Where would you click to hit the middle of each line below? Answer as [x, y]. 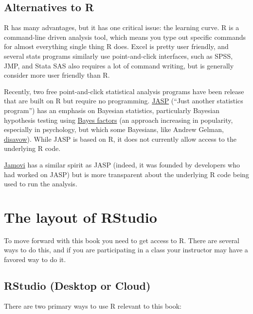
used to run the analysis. [41, 184]
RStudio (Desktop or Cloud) [77, 285]
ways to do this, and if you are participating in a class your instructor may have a [126, 250]
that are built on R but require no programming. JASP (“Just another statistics [124, 101]
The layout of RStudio [81, 217]
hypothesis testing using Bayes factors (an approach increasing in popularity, [118, 120]
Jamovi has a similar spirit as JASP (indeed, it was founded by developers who [122, 164]
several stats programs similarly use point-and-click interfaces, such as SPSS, [118, 56]
